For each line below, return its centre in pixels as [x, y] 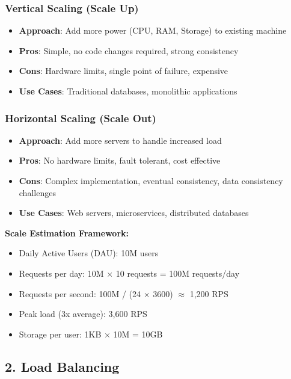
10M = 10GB [138, 334]
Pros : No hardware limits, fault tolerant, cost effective [120, 160]
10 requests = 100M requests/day [178, 273]
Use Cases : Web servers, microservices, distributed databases [134, 213]
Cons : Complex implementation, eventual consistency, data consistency [151, 180]
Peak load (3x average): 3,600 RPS [83, 314]
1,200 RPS [209, 293]
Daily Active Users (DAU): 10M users [89, 253]
